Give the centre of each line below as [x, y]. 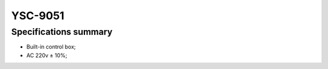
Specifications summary [62, 32]
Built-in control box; [51, 47]
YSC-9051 [38, 16]
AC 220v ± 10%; [47, 55]
